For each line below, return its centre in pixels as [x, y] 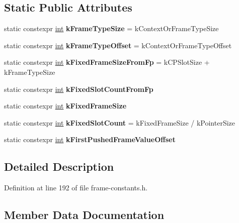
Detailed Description [59, 166]
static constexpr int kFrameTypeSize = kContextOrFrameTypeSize [111, 28]
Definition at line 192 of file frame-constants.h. [76, 188]
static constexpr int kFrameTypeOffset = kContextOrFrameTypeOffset [118, 45]
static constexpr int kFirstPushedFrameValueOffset [90, 139]
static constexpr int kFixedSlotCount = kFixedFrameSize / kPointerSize [120, 122]
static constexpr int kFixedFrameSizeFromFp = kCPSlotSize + [107, 62]
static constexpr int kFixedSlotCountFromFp [79, 89]
